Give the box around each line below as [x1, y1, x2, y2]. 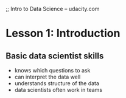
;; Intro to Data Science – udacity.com [5, 5, 100, 12]
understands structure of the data [14, 80, 100, 87]
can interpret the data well [14, 73, 81, 80]
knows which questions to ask [14, 67, 91, 74]
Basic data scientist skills [5, 51, 104, 61]
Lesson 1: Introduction [5, 27, 121, 40]
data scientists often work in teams [14, 86, 103, 93]
